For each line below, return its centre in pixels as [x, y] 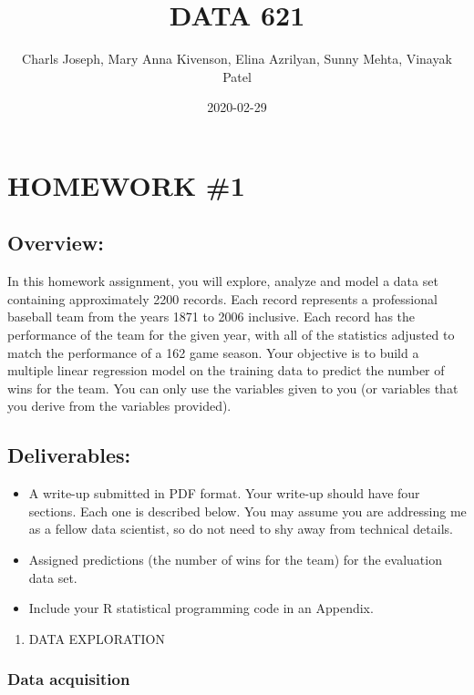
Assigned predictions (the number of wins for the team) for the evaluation [235, 560]
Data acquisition [69, 679]
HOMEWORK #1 [126, 184]
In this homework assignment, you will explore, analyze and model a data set [223, 281]
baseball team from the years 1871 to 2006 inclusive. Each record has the [211, 317]
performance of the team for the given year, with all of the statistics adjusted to [231, 335]
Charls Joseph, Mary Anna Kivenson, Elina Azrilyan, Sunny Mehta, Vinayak [237, 59]
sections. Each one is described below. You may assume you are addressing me [247, 511]
